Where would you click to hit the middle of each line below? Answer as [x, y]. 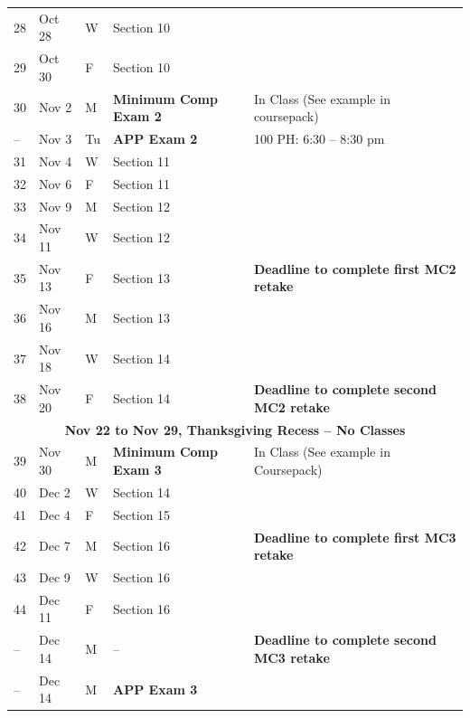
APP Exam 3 [155, 689]
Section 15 [142, 514]
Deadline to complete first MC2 [355, 268]
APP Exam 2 [155, 139]
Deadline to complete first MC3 [355, 537]
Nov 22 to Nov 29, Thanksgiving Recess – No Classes [235, 429]
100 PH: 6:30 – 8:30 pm [319, 139]
